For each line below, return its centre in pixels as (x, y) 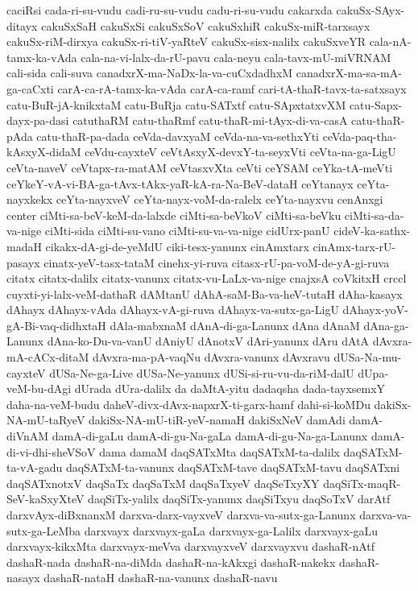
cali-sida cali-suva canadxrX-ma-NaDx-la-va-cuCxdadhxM (150, 73)
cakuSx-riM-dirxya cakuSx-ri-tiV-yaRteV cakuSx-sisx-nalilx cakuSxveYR (186, 41)
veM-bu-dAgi (39, 388)
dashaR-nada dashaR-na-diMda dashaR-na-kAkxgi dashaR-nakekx (171, 562)
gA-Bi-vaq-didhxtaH (56, 325)
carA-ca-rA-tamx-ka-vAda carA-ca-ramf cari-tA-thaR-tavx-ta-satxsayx (232, 88)
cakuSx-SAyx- (370, 10)
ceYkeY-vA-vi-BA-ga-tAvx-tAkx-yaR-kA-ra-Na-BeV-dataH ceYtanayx (180, 183)
